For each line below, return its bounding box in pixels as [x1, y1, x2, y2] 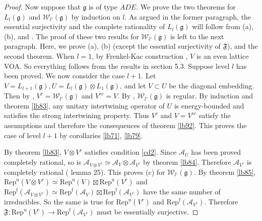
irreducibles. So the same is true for [4, 196, 114, 207]
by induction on [72, 11, 120, 22]
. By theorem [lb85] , [193, 166, 256, 177]
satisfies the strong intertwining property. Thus [4, 110, 149, 121]
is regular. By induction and [166, 90, 253, 101]
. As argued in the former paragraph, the [124, 11, 251, 22]
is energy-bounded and [174, 100, 244, 111]
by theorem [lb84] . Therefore [143, 156, 231, 167]
